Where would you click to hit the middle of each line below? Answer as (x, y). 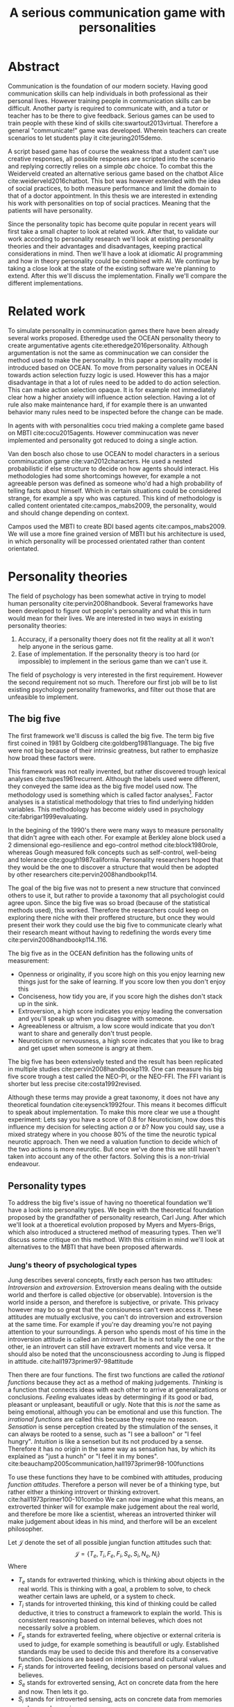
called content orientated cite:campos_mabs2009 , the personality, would (112, 505)
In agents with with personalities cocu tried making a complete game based (116, 425)
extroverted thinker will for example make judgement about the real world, (114, 1507)
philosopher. (26, 1529)
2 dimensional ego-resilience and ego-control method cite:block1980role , (113, 845)
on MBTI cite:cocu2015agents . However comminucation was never (103, 432)
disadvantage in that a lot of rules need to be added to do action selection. (114, 382)
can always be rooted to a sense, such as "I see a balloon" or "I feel (105, 1434)
